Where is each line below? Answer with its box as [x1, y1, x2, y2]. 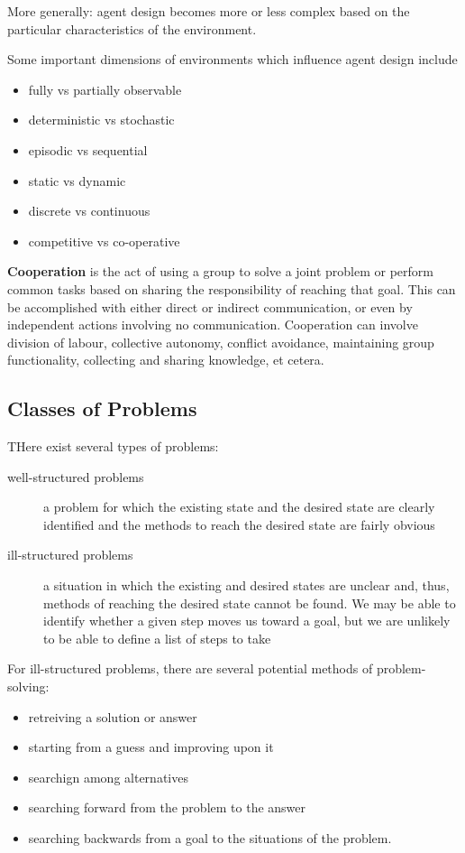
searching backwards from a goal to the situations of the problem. [28, 829, 392, 848]
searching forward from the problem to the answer [28, 798, 306, 817]
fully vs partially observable [28, 79, 182, 98]
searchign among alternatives [28, 767, 188, 786]
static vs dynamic [28, 171, 126, 190]
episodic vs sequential [28, 140, 148, 159]
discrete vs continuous [28, 201, 150, 220]
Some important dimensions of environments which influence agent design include [7, 50, 458, 69]
